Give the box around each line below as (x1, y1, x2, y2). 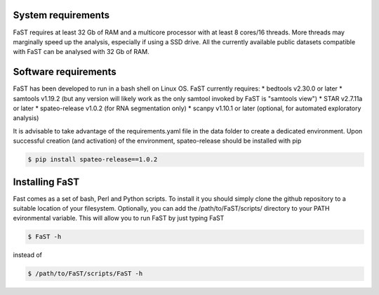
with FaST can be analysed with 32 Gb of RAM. (13, 48, 150, 56)
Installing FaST (13, 176, 80, 188)
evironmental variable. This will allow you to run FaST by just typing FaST (13, 214, 225, 223)
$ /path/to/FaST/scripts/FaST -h (27, 270, 143, 277)
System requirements (13, 9, 110, 21)
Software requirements (13, 66, 117, 78)
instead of (13, 251, 42, 259)
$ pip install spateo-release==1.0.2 (27, 155, 158, 164)
